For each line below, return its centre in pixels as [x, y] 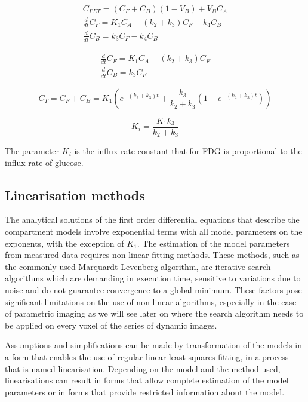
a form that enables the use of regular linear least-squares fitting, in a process [147, 356]
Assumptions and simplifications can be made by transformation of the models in [154, 345]
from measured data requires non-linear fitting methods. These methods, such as [152, 255]
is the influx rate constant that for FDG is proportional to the [188, 151]
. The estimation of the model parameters [213, 243]
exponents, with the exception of [64, 243]
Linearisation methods [75, 194]
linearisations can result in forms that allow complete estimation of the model [147, 380]
